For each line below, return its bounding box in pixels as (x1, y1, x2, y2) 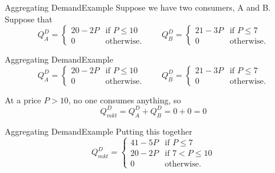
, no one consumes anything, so (68, 93, 181, 106)
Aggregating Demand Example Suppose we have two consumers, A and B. (5, 1, 271, 13)
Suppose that (5, 12, 53, 25)
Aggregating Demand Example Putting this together (5, 125, 192, 137)
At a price (5, 93, 41, 106)
